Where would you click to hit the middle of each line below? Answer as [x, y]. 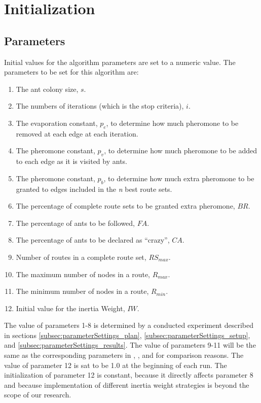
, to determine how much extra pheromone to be [179, 178]
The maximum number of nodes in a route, [83, 274]
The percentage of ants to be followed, [76, 223]
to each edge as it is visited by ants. [72, 161]
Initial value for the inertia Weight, [70, 308]
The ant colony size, [47, 89]
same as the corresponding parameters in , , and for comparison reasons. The [124, 355]
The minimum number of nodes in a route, [82, 291]
